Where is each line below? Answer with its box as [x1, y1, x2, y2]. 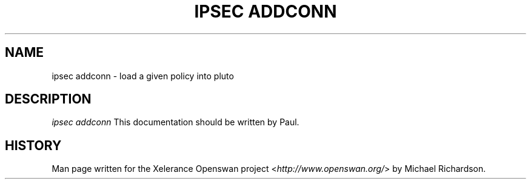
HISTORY [5, 137, 62, 153]
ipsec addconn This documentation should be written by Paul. [52, 117, 299, 128]
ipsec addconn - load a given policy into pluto [52, 70, 234, 81]
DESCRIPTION [5, 91, 92, 107]
